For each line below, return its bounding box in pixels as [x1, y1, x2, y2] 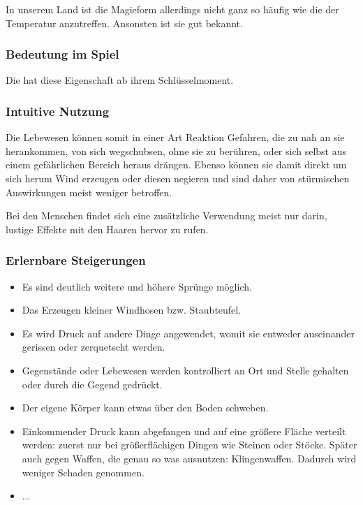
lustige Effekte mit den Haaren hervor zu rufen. [6, 221, 209, 236]
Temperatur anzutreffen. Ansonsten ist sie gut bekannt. [6, 15, 243, 30]
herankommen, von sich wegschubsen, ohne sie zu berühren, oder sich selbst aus [6, 143, 347, 158]
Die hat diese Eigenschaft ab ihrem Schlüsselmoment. [6, 73, 234, 87]
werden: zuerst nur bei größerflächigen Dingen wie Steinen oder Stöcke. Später [22, 437, 357, 452]
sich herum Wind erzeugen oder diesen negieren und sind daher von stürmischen [6, 171, 350, 185]
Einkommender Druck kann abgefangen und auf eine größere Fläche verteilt [22, 423, 346, 438]
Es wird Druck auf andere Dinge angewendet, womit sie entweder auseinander [22, 325, 355, 340]
